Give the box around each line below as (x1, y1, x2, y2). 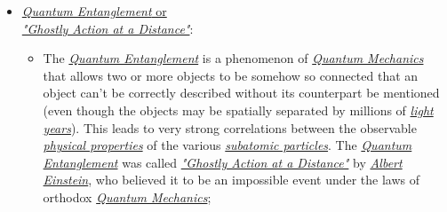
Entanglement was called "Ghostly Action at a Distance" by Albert (43, 153, 403, 171)
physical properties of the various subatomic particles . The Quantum (43, 136, 412, 154)
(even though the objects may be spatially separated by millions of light (43, 100, 434, 119)
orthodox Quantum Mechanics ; (43, 187, 212, 206)
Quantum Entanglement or (21, 2, 167, 20)
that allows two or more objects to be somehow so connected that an (43, 66, 419, 84)
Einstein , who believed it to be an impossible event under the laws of (43, 170, 420, 189)
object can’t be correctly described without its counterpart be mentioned (43, 83, 440, 102)
